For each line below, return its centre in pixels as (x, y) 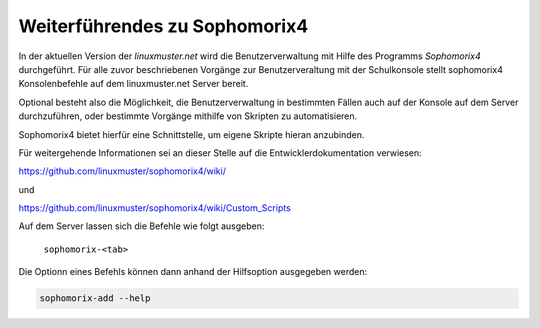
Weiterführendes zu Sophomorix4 (163, 26)
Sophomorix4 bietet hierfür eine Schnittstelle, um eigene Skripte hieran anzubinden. (191, 134)
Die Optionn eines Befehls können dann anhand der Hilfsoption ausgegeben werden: (193, 272)
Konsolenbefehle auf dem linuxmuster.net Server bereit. (133, 84)
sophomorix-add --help (95, 298)
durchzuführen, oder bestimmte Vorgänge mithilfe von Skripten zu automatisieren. (188, 116)
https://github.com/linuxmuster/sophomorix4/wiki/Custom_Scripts (155, 208)
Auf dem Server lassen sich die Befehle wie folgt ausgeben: (141, 226)
